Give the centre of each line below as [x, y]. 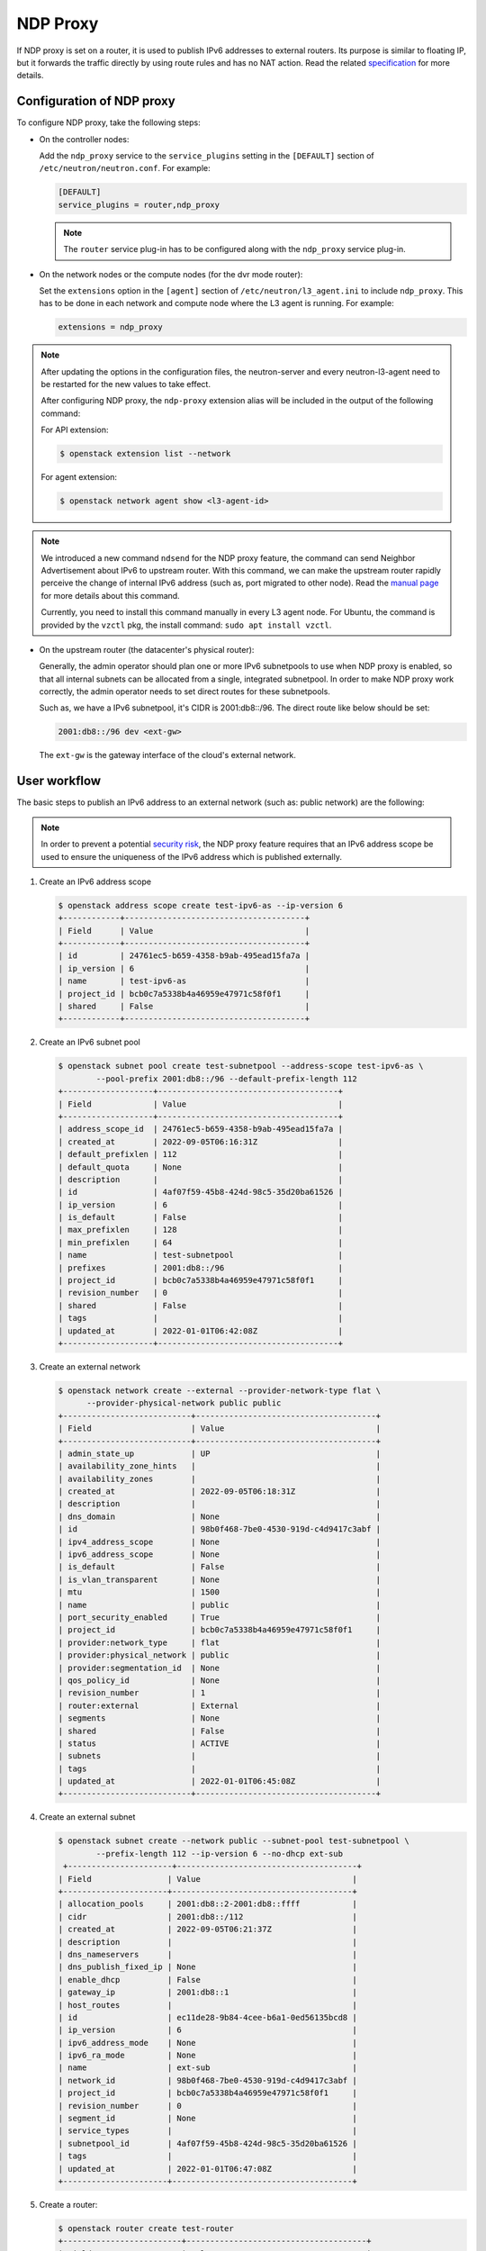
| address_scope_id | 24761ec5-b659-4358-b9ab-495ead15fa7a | [201, 1129]
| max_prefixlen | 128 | [201, 1230]
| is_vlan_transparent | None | [220, 1579]
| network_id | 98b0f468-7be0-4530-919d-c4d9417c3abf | [207, 2080]
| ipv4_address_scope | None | [220, 1541]
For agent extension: [79, 477]
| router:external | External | [220, 1705]
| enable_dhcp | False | [207, 1980]
